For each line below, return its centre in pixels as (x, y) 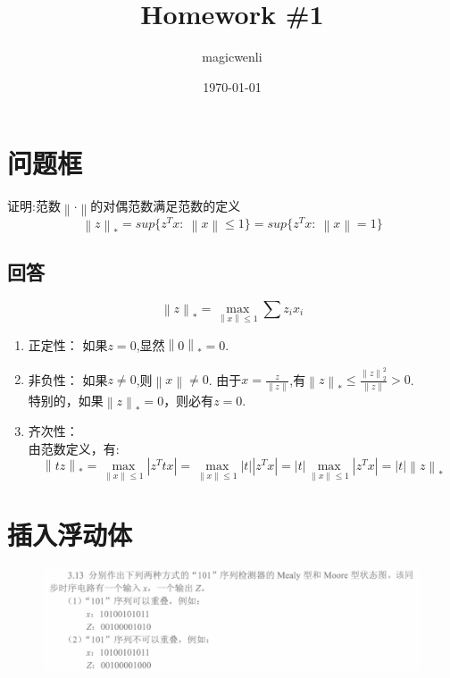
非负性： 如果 (68, 379)
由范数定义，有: (74, 448)
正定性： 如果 (68, 345)
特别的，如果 (66, 400)
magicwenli (232, 57)
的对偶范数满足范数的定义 (166, 206)
